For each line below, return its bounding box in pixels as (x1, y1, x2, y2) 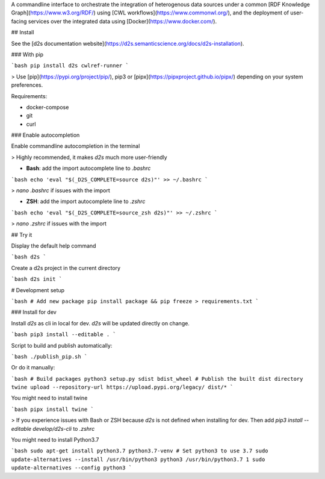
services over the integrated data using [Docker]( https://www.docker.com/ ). (28, 17, 217, 25)
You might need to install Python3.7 (11, 436, 99, 443)
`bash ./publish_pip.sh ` (11, 353, 88, 360)
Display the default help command (11, 242, 96, 249)
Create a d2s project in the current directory (11, 264, 120, 271)
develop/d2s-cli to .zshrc (32, 425, 95, 432)
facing (11, 17, 27, 25)
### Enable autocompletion (11, 131, 80, 139)
